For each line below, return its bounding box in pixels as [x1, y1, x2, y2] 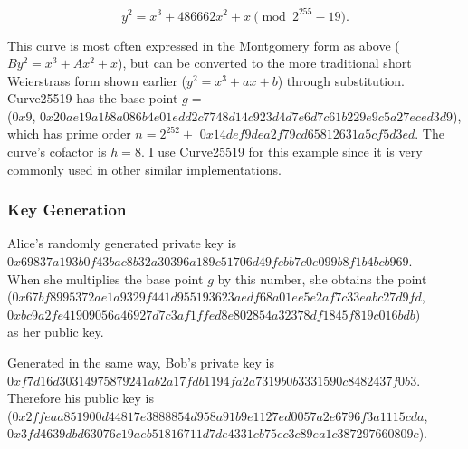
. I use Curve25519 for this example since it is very [140, 142, 423, 161]
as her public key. [7, 322, 104, 341]
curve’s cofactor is [7, 142, 107, 161]
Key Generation [7, 198, 127, 221]
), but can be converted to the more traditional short [118, 53, 412, 72]
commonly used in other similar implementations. [7, 159, 282, 178]
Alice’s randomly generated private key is [7, 234, 237, 253]
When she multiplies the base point [7, 269, 204, 288]
